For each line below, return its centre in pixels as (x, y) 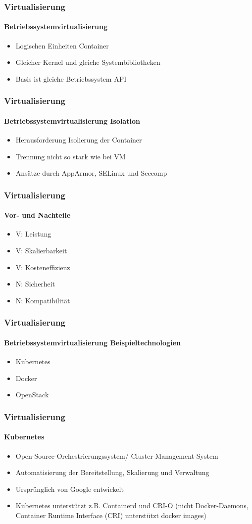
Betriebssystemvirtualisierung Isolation (72, 120)
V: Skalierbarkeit (41, 251)
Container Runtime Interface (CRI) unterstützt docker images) (111, 515)
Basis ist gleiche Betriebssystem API (71, 78)
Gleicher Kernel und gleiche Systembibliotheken (88, 62)
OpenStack (32, 395)
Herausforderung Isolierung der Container (79, 140)
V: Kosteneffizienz (43, 267)
